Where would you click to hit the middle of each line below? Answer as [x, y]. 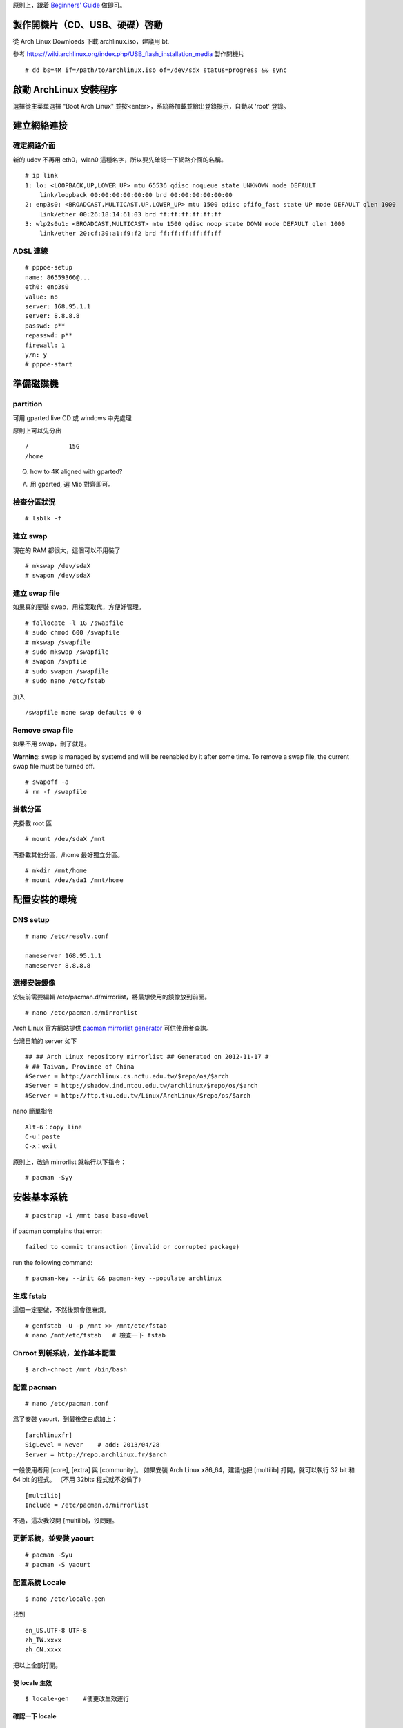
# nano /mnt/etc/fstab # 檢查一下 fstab [95, 1335]
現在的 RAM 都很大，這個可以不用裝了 [67, 550]
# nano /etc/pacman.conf [67, 1403]
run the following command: [53, 1262]
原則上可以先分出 [37, 430]
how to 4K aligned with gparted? [76, 472]
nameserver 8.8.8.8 [58, 965]
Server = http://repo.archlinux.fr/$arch [96, 1454]
